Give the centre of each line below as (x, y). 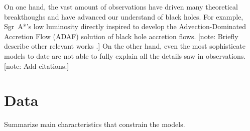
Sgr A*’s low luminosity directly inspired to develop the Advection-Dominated (125, 26)
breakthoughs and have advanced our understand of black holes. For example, (124, 16)
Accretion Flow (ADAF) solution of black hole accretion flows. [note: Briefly (121, 36)
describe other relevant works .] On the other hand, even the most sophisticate (125, 46)
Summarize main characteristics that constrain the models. (95, 124)
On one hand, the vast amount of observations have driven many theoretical (121, 7)
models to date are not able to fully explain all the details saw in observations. (125, 55)
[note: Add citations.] (37, 65)
